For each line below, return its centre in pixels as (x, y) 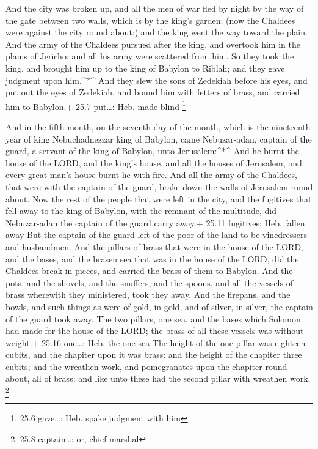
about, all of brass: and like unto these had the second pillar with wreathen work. (158, 378)
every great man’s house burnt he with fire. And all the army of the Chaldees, (151, 175)
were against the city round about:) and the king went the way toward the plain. (157, 32)
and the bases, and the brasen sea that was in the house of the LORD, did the (152, 258)
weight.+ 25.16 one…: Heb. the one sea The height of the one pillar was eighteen (156, 342)
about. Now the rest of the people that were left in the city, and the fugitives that (159, 199)
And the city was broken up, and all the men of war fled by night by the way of (155, 8)
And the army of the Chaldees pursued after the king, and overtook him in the (153, 44)
